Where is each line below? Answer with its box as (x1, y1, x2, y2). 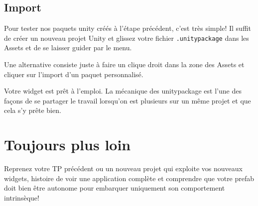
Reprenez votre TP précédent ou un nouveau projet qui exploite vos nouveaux (4, 163, 243, 174)
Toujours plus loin (4, 134, 131, 155)
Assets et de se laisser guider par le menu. (4, 42, 132, 53)
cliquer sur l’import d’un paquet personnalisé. (4, 69, 143, 79)
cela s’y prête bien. (4, 105, 61, 115)
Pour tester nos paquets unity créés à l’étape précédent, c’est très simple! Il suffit (4, 23, 251, 33)
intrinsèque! (4, 192, 39, 203)
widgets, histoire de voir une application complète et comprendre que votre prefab (4, 173, 255, 183)
